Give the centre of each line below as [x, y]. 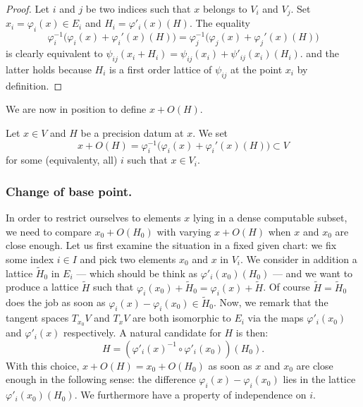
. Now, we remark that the [271, 302]
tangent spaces [37, 318]
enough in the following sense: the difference [101, 379]
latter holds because [49, 69]
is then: [252, 333]
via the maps [276, 318]
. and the [320, 53]
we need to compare [49, 231]
